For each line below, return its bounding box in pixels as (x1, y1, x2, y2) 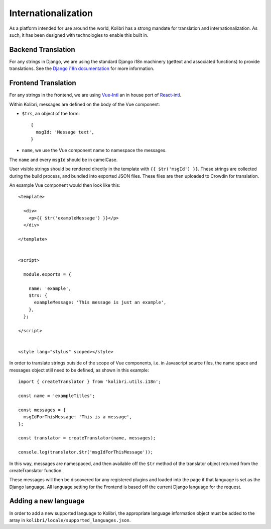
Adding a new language (9, 497, 85, 505)
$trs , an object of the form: (22, 110, 80, 116)
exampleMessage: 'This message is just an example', (34, 299, 167, 306)
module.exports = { (23, 271, 71, 277)
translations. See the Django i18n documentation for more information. (9, 65, 155, 71)
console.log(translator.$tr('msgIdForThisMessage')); (18, 449, 153, 455)
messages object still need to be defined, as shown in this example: (9, 367, 149, 373)
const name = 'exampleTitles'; (18, 393, 95, 399)
